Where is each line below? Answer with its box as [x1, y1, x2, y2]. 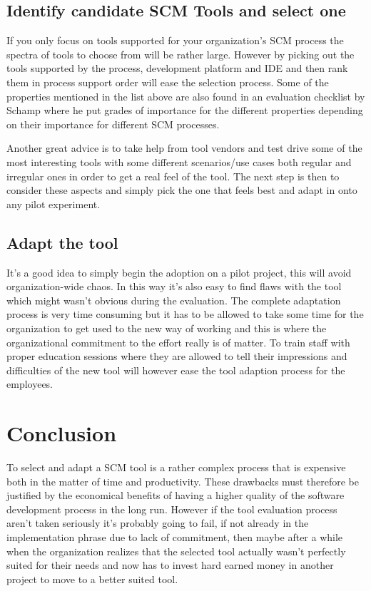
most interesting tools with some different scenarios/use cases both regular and [6, 154, 352, 169]
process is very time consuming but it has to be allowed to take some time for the [6, 307, 364, 322]
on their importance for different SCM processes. [6, 116, 220, 131]
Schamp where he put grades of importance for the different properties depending [6, 103, 363, 118]
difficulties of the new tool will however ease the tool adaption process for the [6, 362, 345, 377]
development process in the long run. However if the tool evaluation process [6, 501, 337, 516]
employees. [6, 376, 54, 391]
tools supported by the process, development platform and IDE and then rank [6, 61, 348, 76]
